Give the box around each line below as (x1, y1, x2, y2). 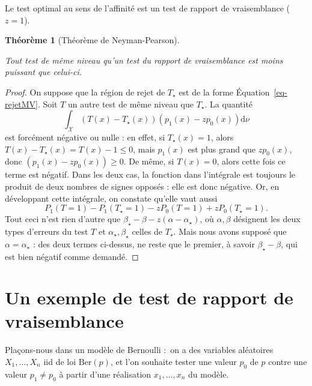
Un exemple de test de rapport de (5, 285, 293, 310)
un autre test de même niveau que (68, 97, 194, 110)
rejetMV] (5, 97, 38, 110)
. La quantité (204, 97, 253, 110)
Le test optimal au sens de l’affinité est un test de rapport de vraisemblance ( (5, 2, 290, 14)
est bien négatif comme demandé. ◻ (5, 250, 139, 262)
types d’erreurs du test (5, 225, 88, 237)
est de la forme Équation (179, 85, 270, 98)
